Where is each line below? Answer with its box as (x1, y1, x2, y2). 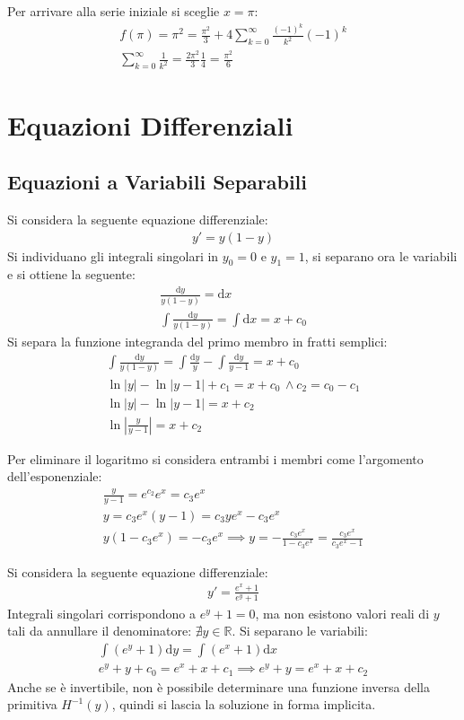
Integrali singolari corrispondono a (7, 603, 196, 622)
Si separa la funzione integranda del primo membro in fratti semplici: (7, 332, 388, 351)
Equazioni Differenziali (7, 106, 293, 143)
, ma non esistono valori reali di (255, 603, 430, 622)
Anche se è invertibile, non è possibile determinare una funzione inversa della (7, 677, 431, 696)
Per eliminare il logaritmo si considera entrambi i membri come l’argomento (7, 449, 424, 468)
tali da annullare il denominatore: (7, 621, 192, 640)
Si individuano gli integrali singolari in (7, 246, 219, 265)
